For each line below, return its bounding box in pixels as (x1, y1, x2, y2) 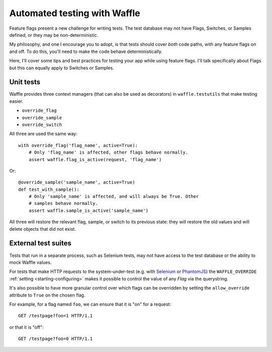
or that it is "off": (9, 324, 44, 330)
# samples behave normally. (28, 200, 98, 206)
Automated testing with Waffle (9, 8, 141, 19)
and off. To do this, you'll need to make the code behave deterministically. (9, 48, 163, 54)
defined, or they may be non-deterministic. (9, 32, 98, 38)
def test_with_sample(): (18, 186, 80, 192)
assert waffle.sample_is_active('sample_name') (28, 207, 149, 214)
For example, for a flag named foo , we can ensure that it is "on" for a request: (9, 301, 171, 307)
